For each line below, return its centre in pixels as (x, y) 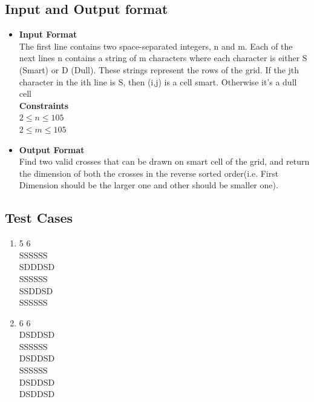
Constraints (44, 105)
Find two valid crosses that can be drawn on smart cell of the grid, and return (164, 161)
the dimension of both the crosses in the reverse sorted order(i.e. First (149, 173)
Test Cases (39, 218)
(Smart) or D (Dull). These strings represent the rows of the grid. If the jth (159, 69)
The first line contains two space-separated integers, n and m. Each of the (156, 46)
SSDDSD (36, 290)
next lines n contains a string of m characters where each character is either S (163, 58)
